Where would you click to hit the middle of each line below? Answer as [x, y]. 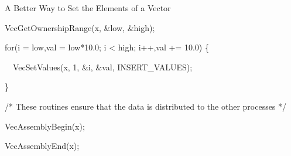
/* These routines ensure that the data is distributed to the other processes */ [146, 106]
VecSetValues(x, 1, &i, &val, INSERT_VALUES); [102, 67]
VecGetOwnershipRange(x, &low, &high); [80, 27]
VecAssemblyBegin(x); [45, 126]
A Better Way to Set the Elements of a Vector [88, 8]
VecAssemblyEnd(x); [42, 146]
